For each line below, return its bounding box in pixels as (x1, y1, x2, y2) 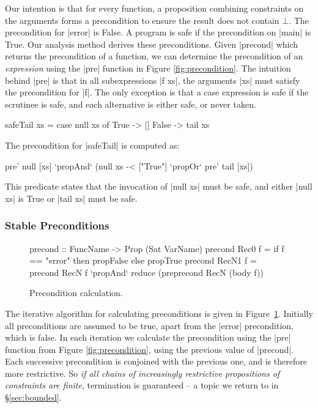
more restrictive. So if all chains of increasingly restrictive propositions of (5, 366, 280, 379)
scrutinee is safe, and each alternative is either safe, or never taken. (5, 97, 256, 110)
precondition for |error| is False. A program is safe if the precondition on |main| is (5, 26, 311, 39)
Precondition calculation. (29, 286, 123, 299)
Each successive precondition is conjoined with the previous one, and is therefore (5, 355, 307, 368)
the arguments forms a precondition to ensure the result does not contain (5, 13, 279, 26)
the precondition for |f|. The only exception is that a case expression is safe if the (5, 86, 309, 98)
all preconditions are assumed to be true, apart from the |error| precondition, (5, 319, 294, 332)
